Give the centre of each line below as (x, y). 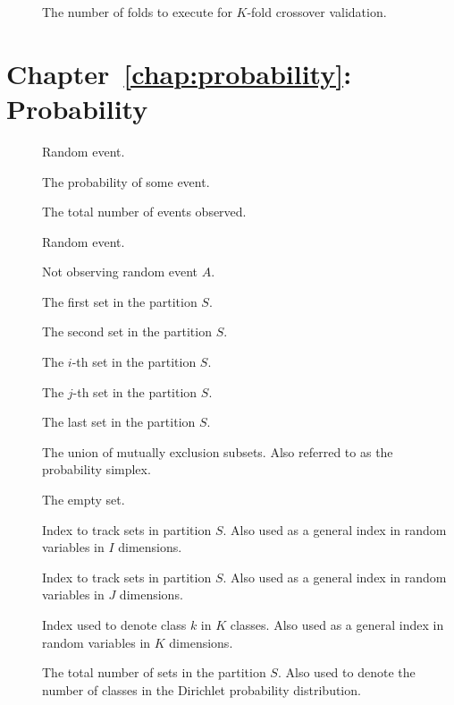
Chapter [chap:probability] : (179, 73)
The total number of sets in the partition (154, 672)
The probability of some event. (126, 181)
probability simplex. (97, 469)
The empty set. (84, 500)
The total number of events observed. (144, 212)
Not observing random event (120, 272)
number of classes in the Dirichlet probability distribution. (202, 689)
